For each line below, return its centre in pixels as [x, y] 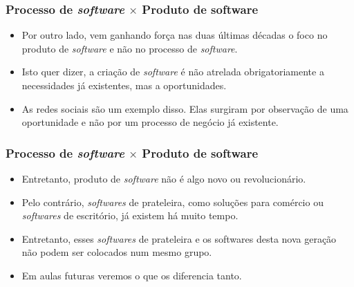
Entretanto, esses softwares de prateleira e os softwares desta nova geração [179, 238]
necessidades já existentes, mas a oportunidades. [124, 85]
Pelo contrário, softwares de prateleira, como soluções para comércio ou [173, 202]
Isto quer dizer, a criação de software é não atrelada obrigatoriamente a [173, 72]
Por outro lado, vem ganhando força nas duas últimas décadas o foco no [175, 35]
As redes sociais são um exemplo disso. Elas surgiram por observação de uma [185, 108]
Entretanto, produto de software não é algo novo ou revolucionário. [164, 178]
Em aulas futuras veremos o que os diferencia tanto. [132, 275]
